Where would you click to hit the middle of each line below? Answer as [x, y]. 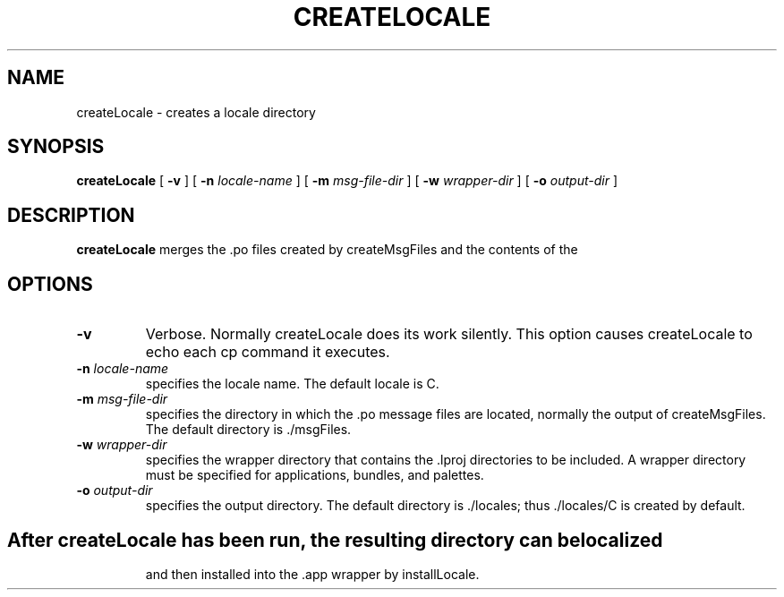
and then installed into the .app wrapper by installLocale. [312, 574]
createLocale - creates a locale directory [196, 112]
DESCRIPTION [71, 215]
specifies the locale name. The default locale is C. [292, 384]
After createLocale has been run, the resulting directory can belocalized [335, 540]
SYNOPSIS [56, 147]
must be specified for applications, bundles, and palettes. [315, 475]
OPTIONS [50, 284]
